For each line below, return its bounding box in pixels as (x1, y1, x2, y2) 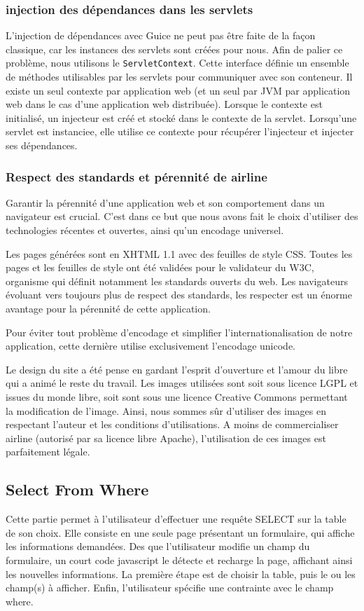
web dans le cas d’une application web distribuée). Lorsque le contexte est (6, 97, 323, 111)
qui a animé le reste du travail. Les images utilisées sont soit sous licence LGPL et (6, 376, 358, 390)
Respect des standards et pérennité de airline (6, 167, 267, 185)
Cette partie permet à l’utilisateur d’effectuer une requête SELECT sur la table (6, 512, 346, 526)
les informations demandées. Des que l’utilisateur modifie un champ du (6, 539, 310, 554)
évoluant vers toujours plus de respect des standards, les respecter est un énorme (6, 287, 352, 302)
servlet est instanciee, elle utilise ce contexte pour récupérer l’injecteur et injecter (6, 124, 354, 139)
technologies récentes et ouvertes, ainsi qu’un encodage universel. (6, 223, 284, 238)
